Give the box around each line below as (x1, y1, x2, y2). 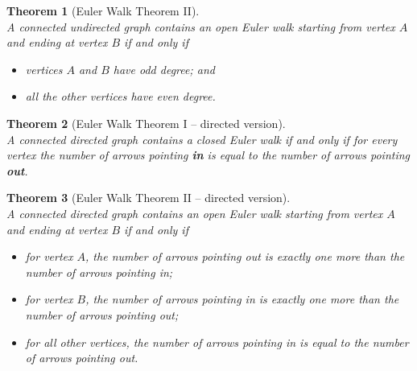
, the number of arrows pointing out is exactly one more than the (85, 248, 405, 265)
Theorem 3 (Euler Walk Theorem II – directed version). (6, 189, 291, 206)
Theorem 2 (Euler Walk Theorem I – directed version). (6, 114, 286, 131)
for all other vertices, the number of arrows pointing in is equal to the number (25, 333, 409, 350)
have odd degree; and (113, 60, 215, 77)
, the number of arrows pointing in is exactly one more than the (85, 291, 399, 307)
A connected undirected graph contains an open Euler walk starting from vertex (6, 18, 395, 35)
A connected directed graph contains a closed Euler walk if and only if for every (6, 130, 398, 147)
